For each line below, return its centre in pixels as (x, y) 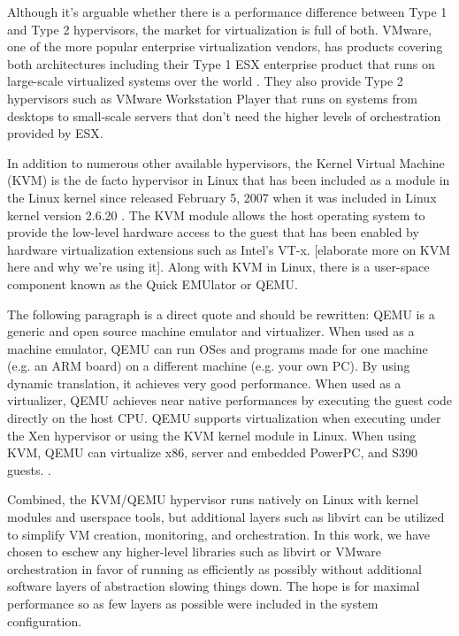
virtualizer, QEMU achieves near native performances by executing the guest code (230, 400)
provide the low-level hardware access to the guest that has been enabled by (213, 232)
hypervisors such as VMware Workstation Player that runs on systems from (212, 98)
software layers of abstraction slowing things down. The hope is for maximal (214, 586)
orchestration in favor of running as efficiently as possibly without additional (214, 568)
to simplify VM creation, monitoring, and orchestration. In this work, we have (219, 534)
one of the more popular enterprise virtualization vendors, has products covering (225, 46)
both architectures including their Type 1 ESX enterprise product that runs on (221, 63)
